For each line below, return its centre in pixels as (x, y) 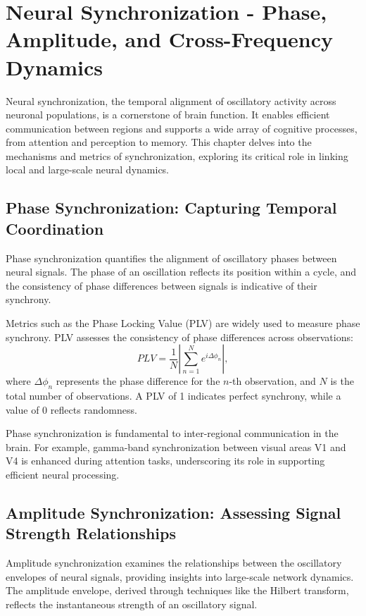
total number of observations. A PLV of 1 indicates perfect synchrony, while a (173, 396)
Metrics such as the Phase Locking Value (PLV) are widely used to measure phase (183, 323)
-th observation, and (272, 381)
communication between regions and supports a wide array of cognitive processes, (182, 128)
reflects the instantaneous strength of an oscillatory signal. (132, 604)
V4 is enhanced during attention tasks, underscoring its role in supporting (165, 461)
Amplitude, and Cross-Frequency (170, 39)
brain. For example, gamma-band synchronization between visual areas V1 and (176, 446)
